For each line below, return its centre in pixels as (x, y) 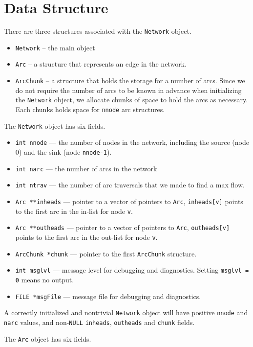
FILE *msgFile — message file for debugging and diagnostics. (108, 296)
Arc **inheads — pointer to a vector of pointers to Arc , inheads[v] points (129, 201)
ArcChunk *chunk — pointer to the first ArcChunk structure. (106, 253)
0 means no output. (45, 279)
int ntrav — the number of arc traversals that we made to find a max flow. (130, 185)
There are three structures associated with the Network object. (98, 31)
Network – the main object (55, 47)
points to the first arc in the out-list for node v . (86, 237)
